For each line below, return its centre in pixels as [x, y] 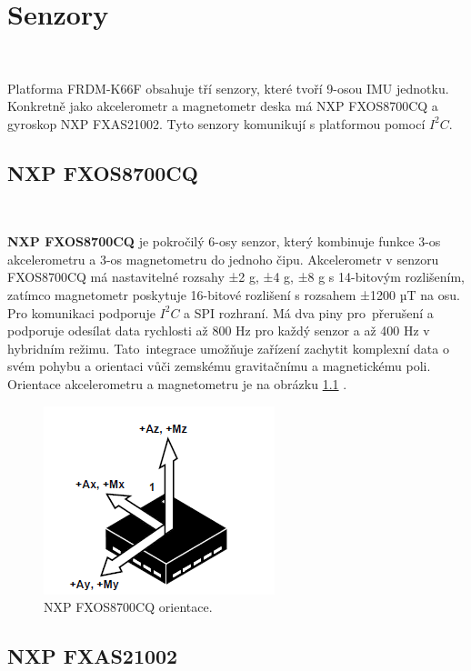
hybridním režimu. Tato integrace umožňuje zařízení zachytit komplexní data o [228, 348]
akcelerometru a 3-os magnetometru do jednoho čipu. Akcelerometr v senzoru [223, 259]
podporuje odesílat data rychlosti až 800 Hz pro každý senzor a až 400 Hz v [219, 330]
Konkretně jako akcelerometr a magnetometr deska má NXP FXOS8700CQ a [223, 106]
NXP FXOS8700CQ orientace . [128, 607]
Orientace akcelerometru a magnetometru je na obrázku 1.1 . [177, 384]
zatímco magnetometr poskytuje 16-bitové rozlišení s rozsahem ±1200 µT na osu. [234, 295]
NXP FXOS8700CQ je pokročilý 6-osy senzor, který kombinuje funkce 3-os [224, 241]
